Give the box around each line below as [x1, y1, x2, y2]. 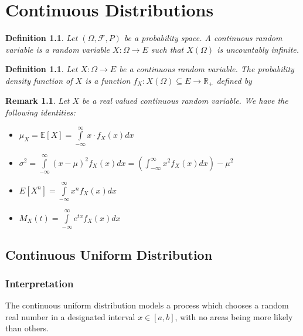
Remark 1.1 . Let [5, 94, 70, 107]
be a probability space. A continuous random [124, 32, 282, 44]
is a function [85, 74, 131, 86]
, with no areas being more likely [175, 310, 293, 323]
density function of [5, 74, 73, 86]
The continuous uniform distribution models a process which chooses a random [5, 299, 289, 311]
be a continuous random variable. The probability [119, 63, 294, 75]
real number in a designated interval [5, 310, 135, 323]
